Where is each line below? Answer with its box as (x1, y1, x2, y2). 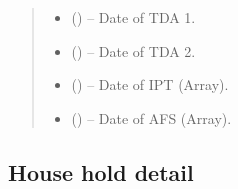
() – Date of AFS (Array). (71, 107, 232, 128)
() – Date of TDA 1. (71, 7, 196, 27)
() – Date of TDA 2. (71, 40, 196, 61)
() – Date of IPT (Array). (71, 74, 229, 95)
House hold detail (8, 156, 194, 187)
